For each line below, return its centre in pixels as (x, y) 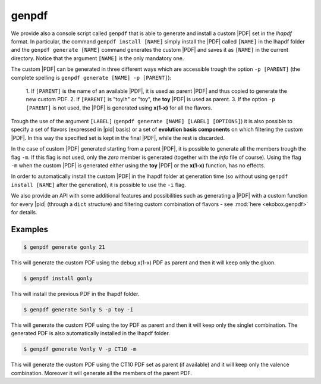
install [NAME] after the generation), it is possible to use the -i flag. (99, 185)
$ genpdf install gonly (58, 278)
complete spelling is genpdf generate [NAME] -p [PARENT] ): (91, 77)
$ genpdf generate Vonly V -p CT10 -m (80, 349)
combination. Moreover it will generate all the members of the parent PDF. (102, 373)
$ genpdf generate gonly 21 (64, 247)
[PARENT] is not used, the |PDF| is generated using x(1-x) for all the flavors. (119, 108)
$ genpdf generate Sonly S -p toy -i (78, 309)
